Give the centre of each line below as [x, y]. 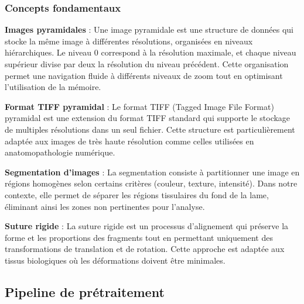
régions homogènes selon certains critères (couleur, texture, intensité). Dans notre [151, 183]
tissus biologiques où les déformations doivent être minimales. [115, 260]
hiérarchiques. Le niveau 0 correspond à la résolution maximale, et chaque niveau [151, 52]
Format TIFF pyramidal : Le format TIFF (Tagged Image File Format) [139, 106]
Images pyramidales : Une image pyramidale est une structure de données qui [149, 30]
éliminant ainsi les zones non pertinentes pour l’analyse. [105, 206]
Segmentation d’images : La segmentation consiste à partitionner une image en [152, 172]
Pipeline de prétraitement [85, 291]
